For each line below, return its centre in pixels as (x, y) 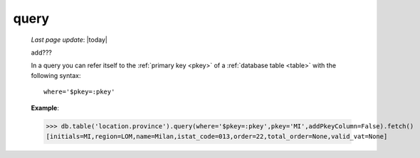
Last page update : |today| (69, 40)
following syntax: (56, 75)
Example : (45, 108)
